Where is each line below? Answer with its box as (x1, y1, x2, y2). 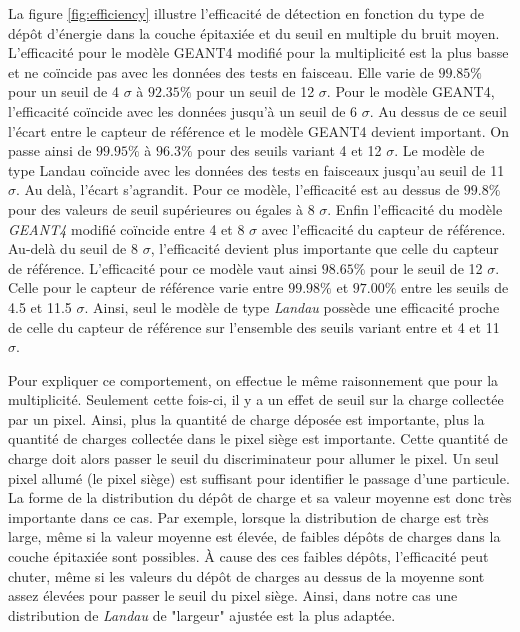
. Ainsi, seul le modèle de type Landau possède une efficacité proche (84, 296, 500, 317)
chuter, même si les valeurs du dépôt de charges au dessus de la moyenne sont (8, 565, 485, 586)
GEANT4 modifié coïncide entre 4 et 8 (8, 218, 245, 239)
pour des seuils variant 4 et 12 (197, 140, 382, 161)
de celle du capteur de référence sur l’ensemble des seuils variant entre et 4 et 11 (8, 316, 500, 337)
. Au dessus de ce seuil (369, 100, 507, 121)
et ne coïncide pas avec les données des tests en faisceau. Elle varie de (8, 61, 434, 82)
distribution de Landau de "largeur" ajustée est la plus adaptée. (8, 604, 396, 625)
